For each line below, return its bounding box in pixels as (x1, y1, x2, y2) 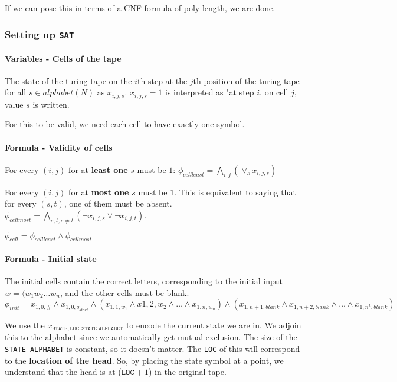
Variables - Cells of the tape (5, 52, 122, 64)
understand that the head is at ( (5, 366, 122, 378)
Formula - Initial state (5, 253, 97, 264)
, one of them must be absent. (64, 197, 172, 210)
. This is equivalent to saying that (174, 185, 296, 198)
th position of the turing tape (193, 74, 300, 87)
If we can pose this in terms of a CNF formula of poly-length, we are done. (5, 2, 275, 14)
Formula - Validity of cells (5, 141, 113, 153)
